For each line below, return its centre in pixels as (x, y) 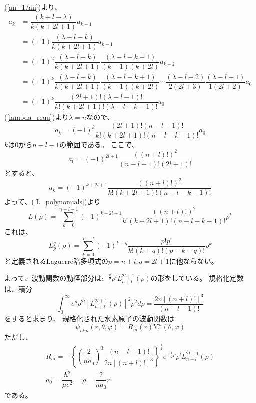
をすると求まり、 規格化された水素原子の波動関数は (89, 318)
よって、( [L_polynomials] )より (53, 201)
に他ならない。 (194, 261)
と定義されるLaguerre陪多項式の (56, 261)
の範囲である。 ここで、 (99, 144)
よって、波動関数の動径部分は (53, 278)
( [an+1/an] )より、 (33, 7)
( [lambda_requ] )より (36, 117)
